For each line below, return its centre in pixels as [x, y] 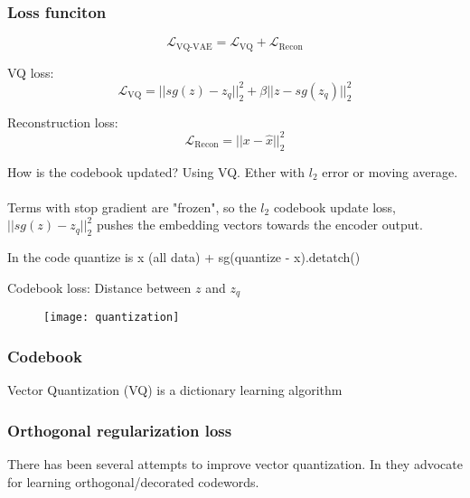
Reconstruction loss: [63, 122]
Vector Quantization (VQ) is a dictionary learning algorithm [175, 390]
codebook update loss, [334, 207]
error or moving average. [390, 171]
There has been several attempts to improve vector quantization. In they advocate [235, 463]
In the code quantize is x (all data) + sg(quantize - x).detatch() [184, 257]
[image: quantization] [112, 318]
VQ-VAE [194, 47]
